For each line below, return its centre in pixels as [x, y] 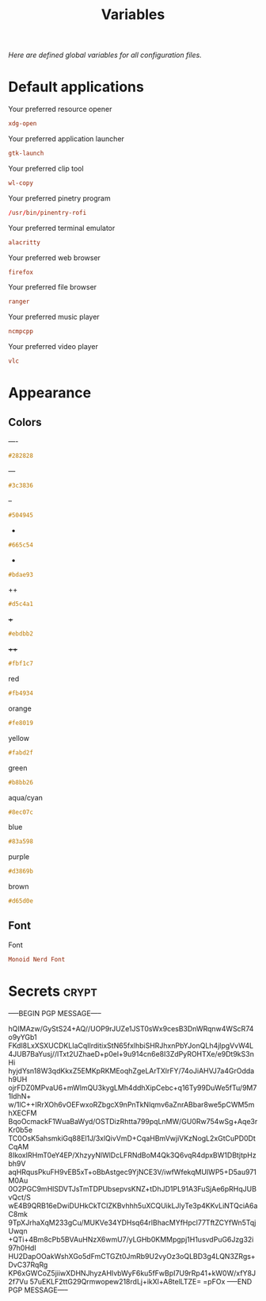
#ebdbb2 [21, 634]
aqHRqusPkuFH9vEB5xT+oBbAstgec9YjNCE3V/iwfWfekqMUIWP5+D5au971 [133, 1172]
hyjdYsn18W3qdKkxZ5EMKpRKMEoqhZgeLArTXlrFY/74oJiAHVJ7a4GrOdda [131, 1071]
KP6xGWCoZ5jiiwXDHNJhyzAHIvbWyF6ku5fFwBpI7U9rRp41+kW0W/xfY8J [132, 1273]
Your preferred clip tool [46, 168]
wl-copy [21, 183]
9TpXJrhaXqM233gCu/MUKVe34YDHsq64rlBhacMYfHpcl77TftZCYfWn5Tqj [132, 1222]
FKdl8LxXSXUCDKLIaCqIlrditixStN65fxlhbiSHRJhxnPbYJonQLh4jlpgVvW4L [131, 1046]
